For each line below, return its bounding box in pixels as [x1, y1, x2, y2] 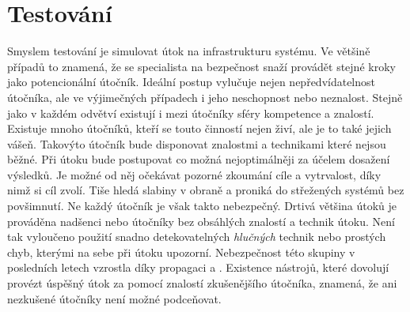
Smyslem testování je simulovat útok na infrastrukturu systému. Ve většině [7, 43, 370, 59]
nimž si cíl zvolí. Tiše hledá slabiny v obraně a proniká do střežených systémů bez [7, 182, 404, 198]
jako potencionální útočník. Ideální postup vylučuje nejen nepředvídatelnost [7, 73, 376, 90]
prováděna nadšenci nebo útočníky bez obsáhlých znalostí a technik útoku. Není [7, 212, 395, 229]
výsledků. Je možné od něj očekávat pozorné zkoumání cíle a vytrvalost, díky [7, 166, 382, 182]
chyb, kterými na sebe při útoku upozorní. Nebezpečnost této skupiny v [7, 243, 355, 260]
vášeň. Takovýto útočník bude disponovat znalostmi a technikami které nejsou [7, 135, 386, 152]
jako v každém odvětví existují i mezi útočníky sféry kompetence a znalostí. [7, 104, 374, 121]
